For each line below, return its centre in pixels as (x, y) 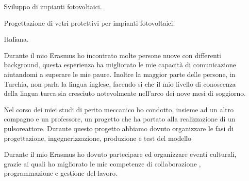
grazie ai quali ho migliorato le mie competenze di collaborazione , (102, 163)
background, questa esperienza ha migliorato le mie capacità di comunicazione (120, 65)
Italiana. (16, 39)
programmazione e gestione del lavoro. (61, 173)
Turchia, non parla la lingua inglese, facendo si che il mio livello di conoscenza (120, 83)
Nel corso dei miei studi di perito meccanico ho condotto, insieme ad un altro (119, 109)
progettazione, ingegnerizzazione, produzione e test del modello (98, 138)
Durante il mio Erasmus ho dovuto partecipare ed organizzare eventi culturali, (120, 154)
